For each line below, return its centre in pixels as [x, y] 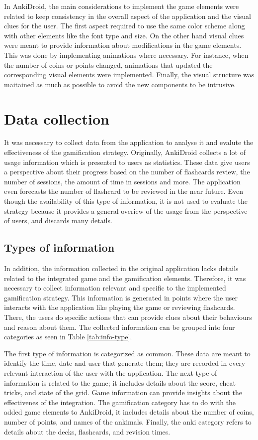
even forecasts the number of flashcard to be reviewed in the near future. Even [124, 191]
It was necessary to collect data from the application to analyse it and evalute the [129, 142]
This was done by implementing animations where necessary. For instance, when [126, 55]
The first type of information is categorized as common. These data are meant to [127, 353]
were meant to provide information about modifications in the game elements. [123, 45]
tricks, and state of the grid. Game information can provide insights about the [123, 392]
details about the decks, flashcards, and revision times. [87, 431]
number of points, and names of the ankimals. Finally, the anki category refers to [128, 421]
